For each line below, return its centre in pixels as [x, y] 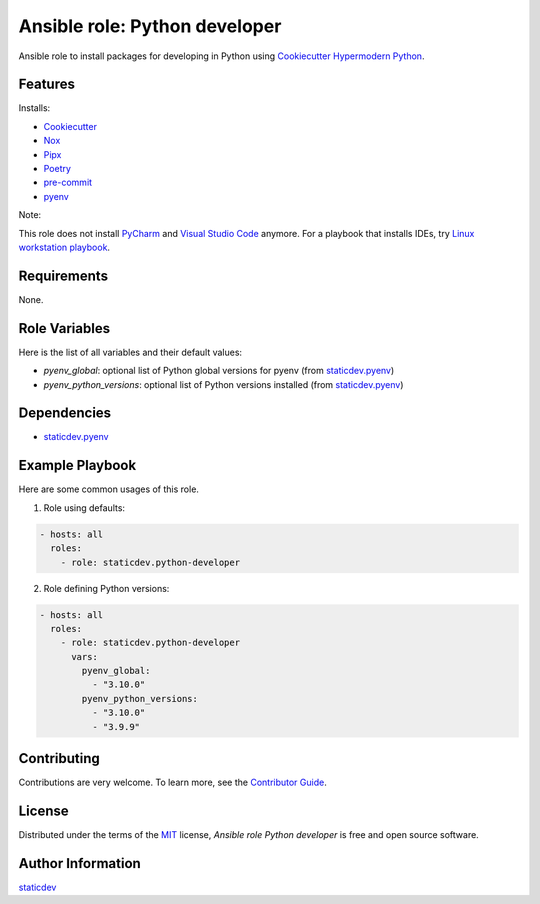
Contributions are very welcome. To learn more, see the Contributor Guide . [172, 782]
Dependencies [65, 413]
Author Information [80, 863]
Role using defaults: [84, 507]
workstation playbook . [64, 247]
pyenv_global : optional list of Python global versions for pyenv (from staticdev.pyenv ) [219, 371]
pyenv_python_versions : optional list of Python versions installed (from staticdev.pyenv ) [223, 384]
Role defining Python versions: [106, 588]
